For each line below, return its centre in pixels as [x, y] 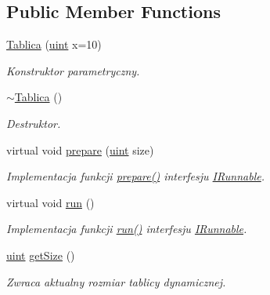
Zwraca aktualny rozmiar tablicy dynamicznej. [116, 281]
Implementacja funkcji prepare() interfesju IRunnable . [136, 176]
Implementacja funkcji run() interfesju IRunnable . [127, 229]
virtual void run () [50, 202]
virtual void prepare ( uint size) [80, 149]
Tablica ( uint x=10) [54, 44]
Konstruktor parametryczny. [73, 70]
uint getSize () [41, 255]
